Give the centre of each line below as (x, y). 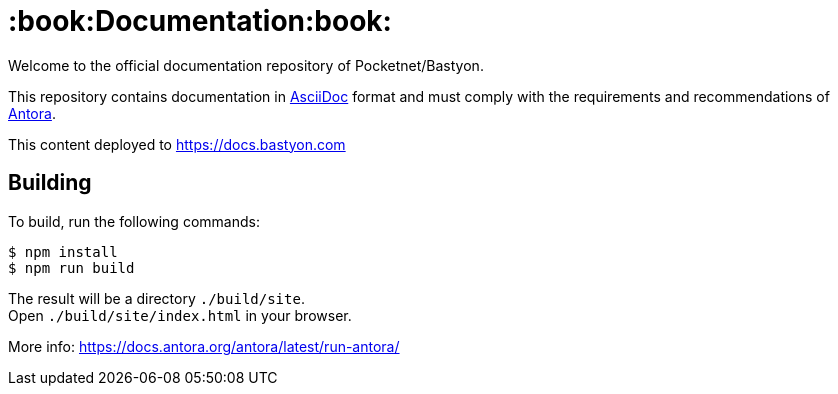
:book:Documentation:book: (200, 21)
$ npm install (63, 251)
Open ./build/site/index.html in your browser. (180, 315)
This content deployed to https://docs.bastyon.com (177, 144)
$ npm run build (71, 267)
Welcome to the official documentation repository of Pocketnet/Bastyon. (246, 65)
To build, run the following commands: (134, 221)
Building (50, 183)
